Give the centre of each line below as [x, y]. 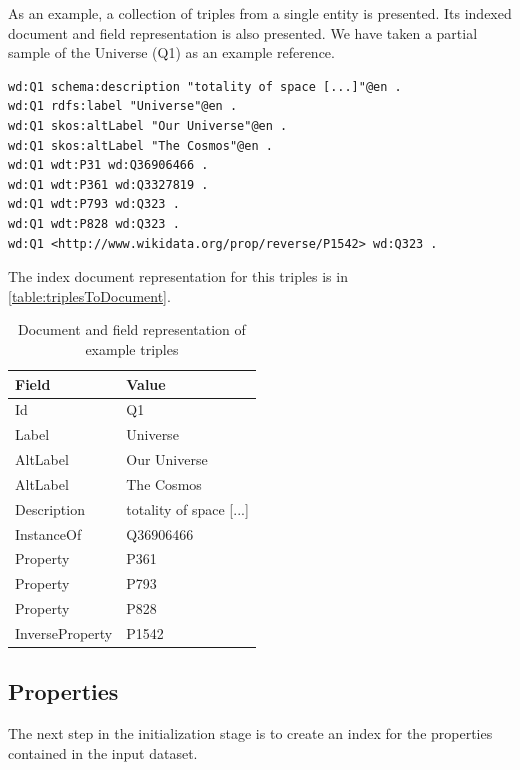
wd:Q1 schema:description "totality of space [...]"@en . [205, 86]
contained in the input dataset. [103, 752]
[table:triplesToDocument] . [89, 295]
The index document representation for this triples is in [178, 276]
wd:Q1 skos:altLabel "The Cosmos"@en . [140, 145]
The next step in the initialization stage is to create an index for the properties [250, 733]
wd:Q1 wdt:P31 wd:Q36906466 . [108, 165]
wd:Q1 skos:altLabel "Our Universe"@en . [148, 125]
